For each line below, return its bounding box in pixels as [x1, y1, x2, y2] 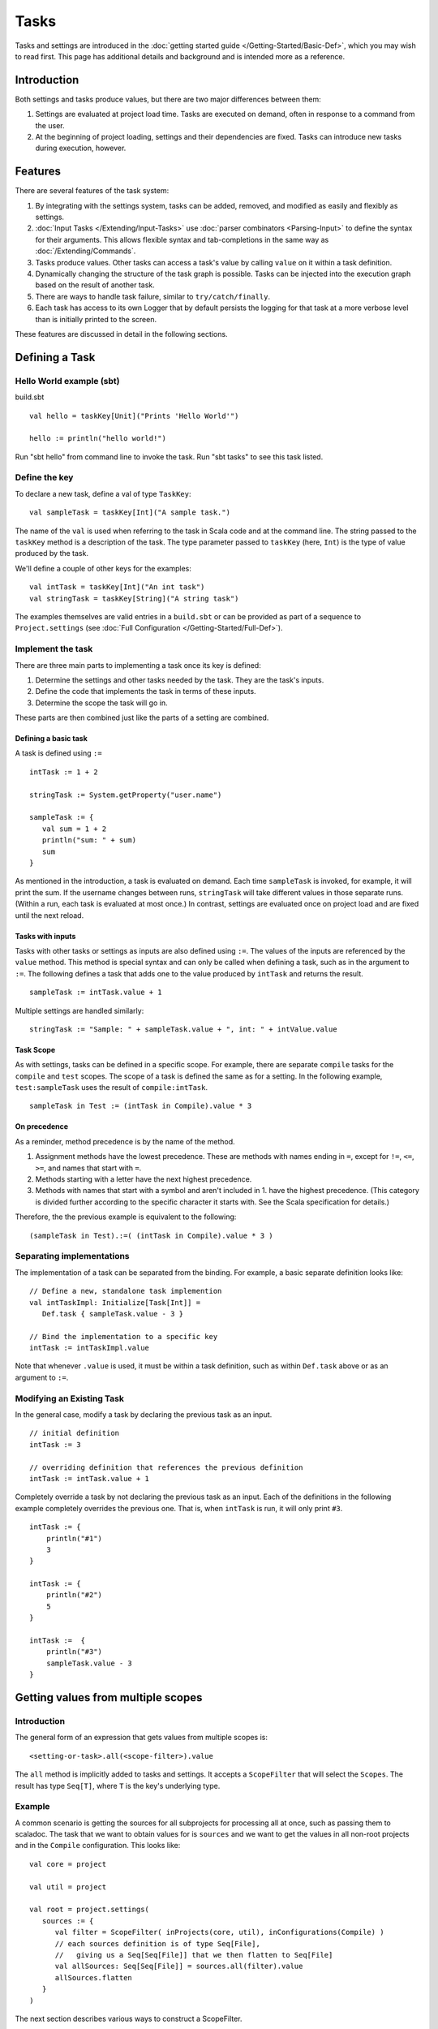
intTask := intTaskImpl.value [29, 1343, 150, 1353]
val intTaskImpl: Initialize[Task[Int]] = [29, 1298, 201, 1307]
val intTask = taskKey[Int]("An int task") [29, 583, 205, 592]
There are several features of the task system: [15, 186, 170, 196]
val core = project [29, 1859, 107, 1868]
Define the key [15, 472, 74, 483]
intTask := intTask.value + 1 [29, 1474, 150, 1483]
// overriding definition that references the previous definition [29, 1463, 303, 1472]
